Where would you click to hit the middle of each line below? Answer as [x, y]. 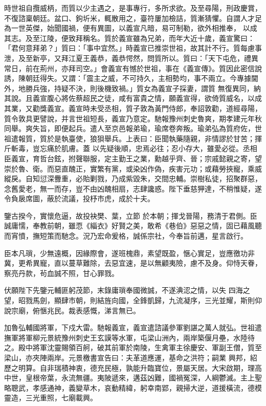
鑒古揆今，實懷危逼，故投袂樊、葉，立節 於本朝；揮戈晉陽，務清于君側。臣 [131, 215]
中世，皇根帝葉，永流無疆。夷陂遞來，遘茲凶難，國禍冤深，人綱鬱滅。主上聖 [133, 378]
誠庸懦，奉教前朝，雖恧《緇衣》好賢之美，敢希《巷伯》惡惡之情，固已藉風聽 [133, 226]
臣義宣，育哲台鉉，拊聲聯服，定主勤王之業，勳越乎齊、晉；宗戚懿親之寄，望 [133, 158]
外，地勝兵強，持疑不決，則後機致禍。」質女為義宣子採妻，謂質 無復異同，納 [132, 88]
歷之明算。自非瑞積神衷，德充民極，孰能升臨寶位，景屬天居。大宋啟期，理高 [133, 367]
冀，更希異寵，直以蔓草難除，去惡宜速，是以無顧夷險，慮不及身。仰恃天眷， [133, 263]
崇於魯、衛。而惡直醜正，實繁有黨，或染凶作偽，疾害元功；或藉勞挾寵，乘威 [133, 168]
